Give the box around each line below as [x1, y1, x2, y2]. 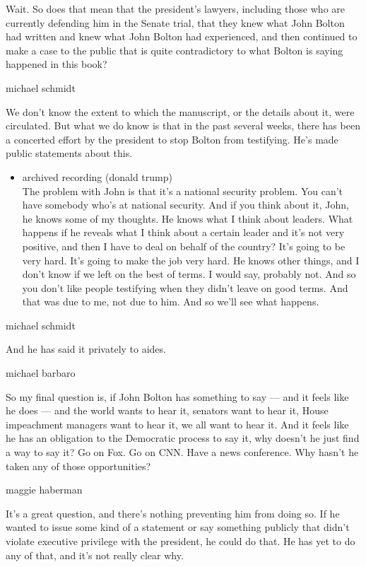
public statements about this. [6, 146, 133, 160]
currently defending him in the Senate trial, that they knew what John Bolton [6, 15, 345, 30]
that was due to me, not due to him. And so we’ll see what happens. [22, 294, 319, 309]
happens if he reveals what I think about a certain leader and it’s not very [22, 225, 345, 240]
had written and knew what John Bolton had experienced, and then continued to [6, 29, 358, 44]
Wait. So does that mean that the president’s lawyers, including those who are [6, 1, 346, 16]
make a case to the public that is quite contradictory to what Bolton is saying [6, 42, 343, 57]
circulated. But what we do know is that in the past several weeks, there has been [6, 118, 360, 133]
